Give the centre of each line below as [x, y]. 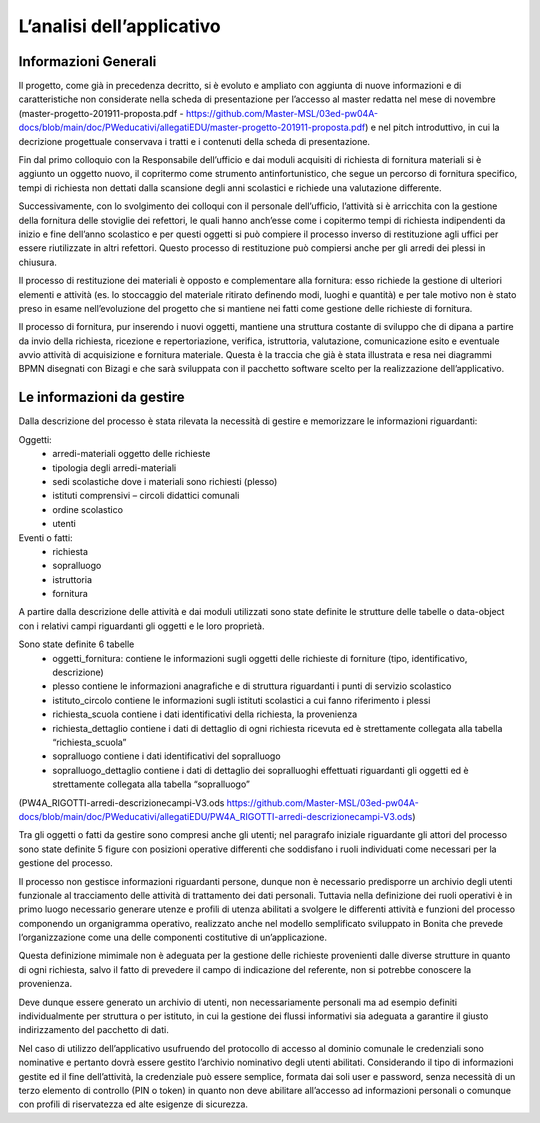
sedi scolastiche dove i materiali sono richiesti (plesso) [165, 481]
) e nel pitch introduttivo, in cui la [432, 127]
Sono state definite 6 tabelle [76, 644]
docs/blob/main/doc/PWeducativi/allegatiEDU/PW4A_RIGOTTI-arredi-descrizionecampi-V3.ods [215, 816]
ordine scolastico [88, 509]
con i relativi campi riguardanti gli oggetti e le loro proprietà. [141, 626]
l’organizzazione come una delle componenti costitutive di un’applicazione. [172, 937]
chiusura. [37, 262]
